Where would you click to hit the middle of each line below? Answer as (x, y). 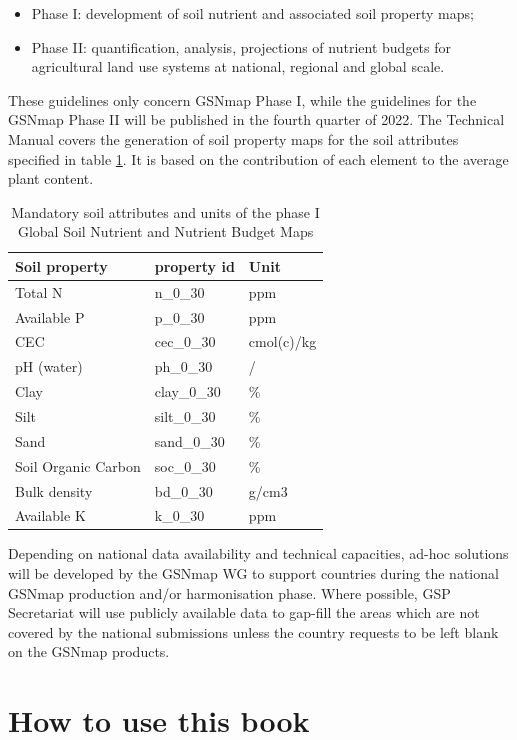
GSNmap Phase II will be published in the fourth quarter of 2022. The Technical (256, 119)
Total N (39, 291)
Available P (50, 316)
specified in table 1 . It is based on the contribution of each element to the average (258, 158)
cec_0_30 (185, 341)
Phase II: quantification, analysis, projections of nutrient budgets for (241, 46)
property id (194, 265)
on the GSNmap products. (89, 651)
